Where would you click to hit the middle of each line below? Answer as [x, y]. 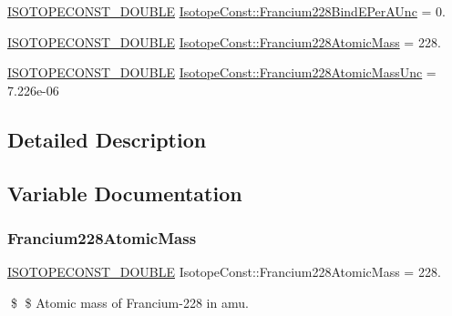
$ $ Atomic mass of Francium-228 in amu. [129, 302]
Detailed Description [107, 139]
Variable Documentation [125, 193]
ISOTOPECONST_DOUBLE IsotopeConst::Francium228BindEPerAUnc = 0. [226, 11]
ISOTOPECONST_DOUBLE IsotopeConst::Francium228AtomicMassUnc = [222, 72]
